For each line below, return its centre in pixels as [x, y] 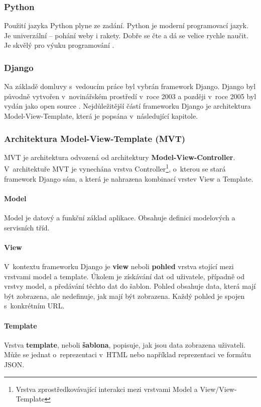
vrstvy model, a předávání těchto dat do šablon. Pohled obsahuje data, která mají [130, 286]
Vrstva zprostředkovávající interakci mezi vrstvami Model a [107, 389]
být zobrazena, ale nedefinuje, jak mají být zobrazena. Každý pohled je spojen [124, 296]
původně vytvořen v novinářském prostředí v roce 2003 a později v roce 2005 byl [130, 96]
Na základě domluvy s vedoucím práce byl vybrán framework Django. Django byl [130, 86]
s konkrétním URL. [34, 306]
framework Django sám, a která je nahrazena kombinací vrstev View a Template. [129, 178]
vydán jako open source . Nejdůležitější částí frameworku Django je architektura [127, 106]
